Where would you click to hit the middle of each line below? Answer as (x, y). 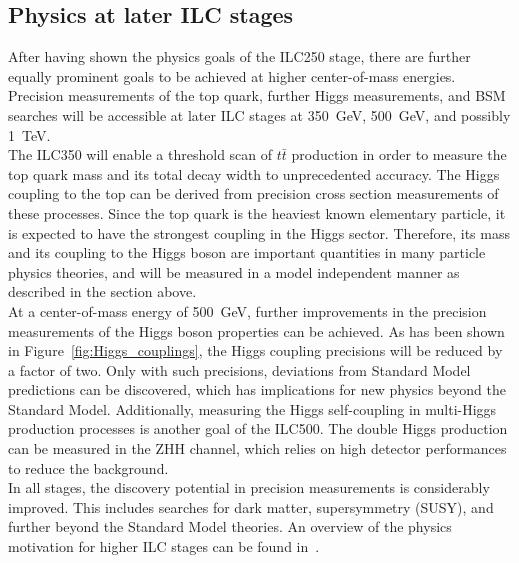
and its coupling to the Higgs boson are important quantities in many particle (247, 252)
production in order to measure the (399, 154)
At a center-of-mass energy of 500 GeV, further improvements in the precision (247, 310)
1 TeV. (29, 134)
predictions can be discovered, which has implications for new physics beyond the (257, 389)
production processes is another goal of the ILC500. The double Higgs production (258, 428)
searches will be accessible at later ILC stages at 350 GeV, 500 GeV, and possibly (259, 114)
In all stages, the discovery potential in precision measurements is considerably (249, 487)
